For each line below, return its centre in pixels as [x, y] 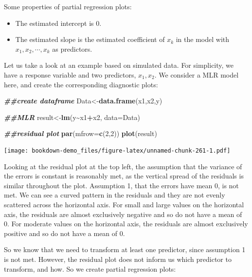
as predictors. [72, 49]
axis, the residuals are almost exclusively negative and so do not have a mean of [123, 214]
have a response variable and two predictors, [70, 74]
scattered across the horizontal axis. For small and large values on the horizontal [124, 204]
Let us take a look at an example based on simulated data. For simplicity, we [119, 65]
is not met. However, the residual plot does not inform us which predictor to [118, 259]
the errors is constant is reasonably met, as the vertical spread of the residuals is [124, 176]
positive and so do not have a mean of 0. [64, 233]
